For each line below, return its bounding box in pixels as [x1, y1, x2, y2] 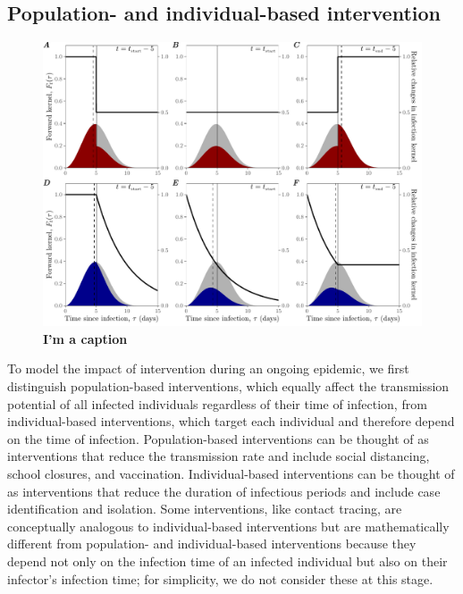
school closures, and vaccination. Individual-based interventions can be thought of [7, 464, 455, 482]
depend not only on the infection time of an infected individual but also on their [7, 551, 448, 570]
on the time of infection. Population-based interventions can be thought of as [7, 429, 429, 448]
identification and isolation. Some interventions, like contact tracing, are [7, 499, 402, 518]
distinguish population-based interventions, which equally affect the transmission [7, 376, 450, 395]
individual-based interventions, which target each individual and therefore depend [7, 412, 455, 431]
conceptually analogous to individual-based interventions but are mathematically [7, 516, 450, 535]
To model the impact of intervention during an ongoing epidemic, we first [7, 359, 409, 378]
